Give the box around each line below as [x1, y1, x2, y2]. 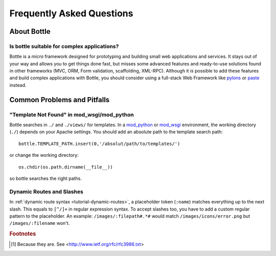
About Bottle [9, 27, 51, 36]
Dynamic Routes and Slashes [9, 188, 84, 195]
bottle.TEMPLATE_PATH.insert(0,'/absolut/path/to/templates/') [18, 141, 180, 147]
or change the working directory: [9, 152, 79, 158]
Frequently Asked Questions [9, 8, 133, 19]
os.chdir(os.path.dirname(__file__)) [18, 164, 113, 170]
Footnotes [9, 230, 36, 238]
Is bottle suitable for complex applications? [9, 42, 119, 50]
